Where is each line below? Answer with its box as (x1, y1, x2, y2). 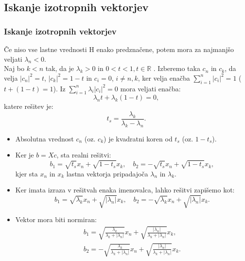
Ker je (15, 150, 34, 160)
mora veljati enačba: (120, 83, 181, 93)
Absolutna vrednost (15, 133, 74, 143)
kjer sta (15, 168, 38, 178)
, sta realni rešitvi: (56, 150, 111, 160)
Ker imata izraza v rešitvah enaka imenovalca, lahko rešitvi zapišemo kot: (15, 185, 235, 195)
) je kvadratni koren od (104, 133, 173, 143)
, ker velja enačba (138, 72, 190, 83)
